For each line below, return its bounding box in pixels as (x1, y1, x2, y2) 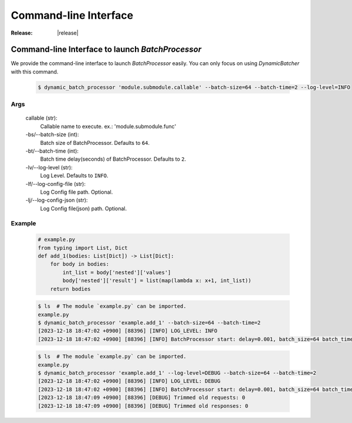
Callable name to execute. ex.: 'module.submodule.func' (40, 123, 177, 130)
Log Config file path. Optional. (40, 188, 113, 195)
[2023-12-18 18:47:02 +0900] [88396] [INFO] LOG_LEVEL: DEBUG (38, 378, 221, 384)
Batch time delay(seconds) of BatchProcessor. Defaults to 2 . (40, 155, 187, 163)
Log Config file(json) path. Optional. (40, 205, 127, 212)
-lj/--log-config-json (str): (25, 197, 88, 204)
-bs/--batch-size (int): (25, 131, 79, 138)
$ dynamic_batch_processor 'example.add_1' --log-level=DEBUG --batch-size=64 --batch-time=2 (38, 370, 317, 377)
